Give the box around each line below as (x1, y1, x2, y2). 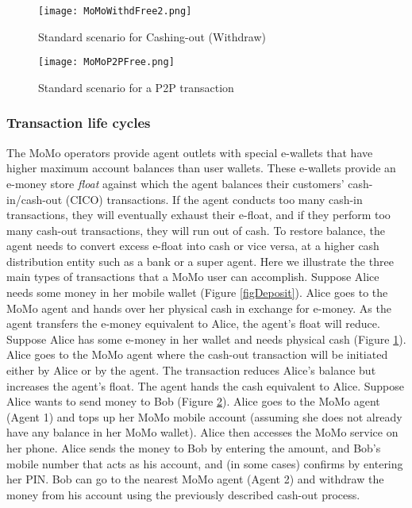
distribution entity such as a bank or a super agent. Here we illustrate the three (6, 252, 394, 269)
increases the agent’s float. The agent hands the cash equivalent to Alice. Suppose (6, 377, 404, 394)
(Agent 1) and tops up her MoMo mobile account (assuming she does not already (6, 408, 402, 425)
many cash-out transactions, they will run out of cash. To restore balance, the (6, 221, 385, 238)
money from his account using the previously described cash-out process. (6, 486, 360, 502)
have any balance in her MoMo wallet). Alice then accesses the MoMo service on (6, 424, 399, 441)
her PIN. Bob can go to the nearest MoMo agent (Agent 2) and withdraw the (6, 471, 384, 487)
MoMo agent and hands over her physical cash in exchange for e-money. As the (6, 299, 391, 316)
